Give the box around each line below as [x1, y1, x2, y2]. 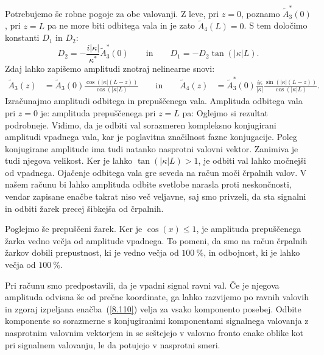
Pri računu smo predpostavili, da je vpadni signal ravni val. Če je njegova [5, 278, 280, 291]
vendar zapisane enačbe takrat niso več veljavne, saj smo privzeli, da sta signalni [5, 190, 306, 203]
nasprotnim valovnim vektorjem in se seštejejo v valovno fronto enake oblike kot [5, 326, 304, 339]
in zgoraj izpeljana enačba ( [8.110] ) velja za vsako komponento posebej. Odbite [5, 302, 301, 315]
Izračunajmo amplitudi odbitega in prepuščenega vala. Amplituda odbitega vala [5, 94, 303, 107]
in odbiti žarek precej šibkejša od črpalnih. [5, 202, 164, 214]
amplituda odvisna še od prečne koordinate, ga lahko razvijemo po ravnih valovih [5, 290, 309, 303]
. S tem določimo [244, 19, 308, 32]
